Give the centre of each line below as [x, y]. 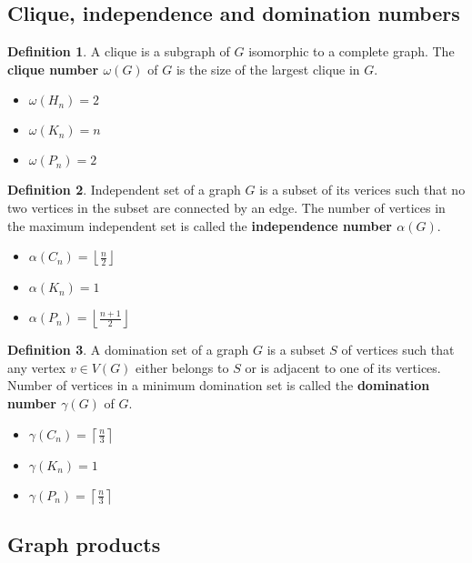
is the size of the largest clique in [268, 69]
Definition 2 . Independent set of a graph [124, 190]
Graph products [84, 543]
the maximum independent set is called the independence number [200, 225]
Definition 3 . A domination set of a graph [128, 350]
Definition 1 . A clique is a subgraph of [119, 51]
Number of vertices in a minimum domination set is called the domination [219, 385]
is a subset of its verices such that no [362, 190]
